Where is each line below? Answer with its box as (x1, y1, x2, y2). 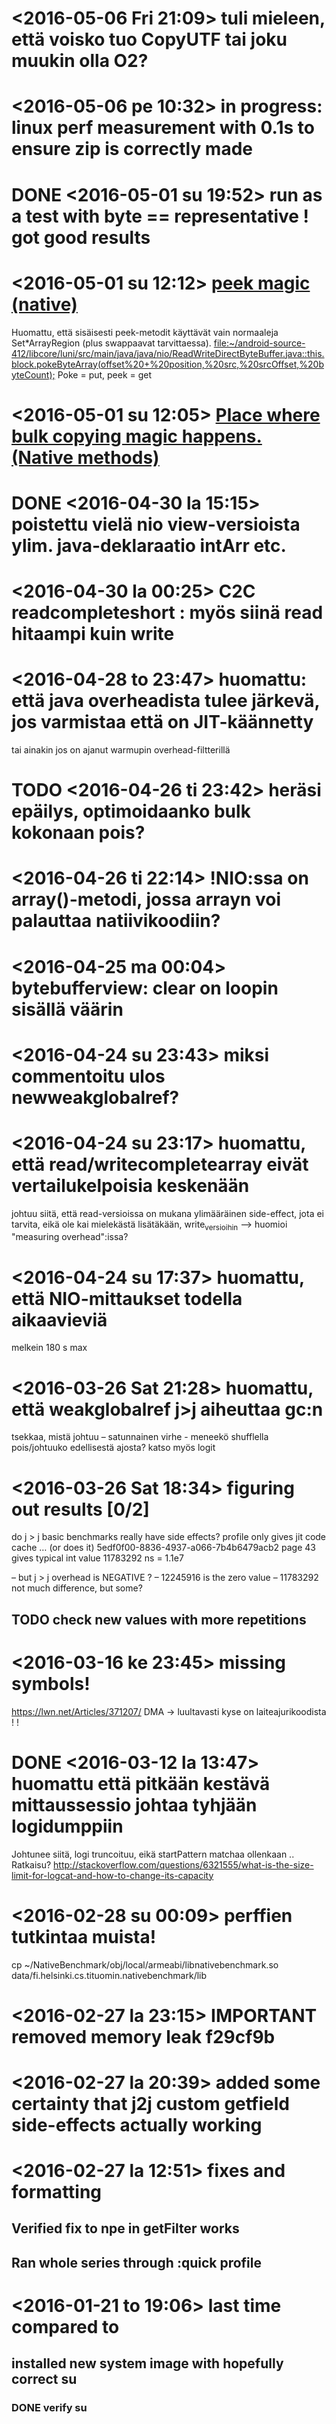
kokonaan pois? (11, 822, 146, 844)
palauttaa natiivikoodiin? (11, 910, 221, 932)
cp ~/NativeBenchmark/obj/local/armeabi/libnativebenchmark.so (11, 1958, 279, 1971)
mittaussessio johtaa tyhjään (11, 1793, 258, 1816)
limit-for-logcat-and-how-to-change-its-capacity (11, 1869, 214, 1881)
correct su (11, 2371, 78, 2388)
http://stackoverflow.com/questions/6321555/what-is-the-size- (53, 1858, 314, 1871)
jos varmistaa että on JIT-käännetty (11, 711, 314, 734)
